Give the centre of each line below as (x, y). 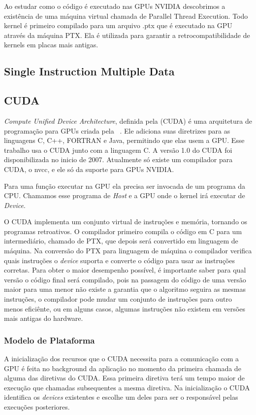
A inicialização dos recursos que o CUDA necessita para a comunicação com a (121, 359)
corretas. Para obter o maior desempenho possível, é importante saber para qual (125, 270)
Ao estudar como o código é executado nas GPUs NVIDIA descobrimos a (115, 6)
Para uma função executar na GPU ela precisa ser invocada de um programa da (125, 186)
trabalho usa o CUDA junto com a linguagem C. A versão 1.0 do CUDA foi (118, 150)
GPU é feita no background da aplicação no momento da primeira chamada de (123, 368)
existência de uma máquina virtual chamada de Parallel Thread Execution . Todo (126, 16)
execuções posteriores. (37, 407)
